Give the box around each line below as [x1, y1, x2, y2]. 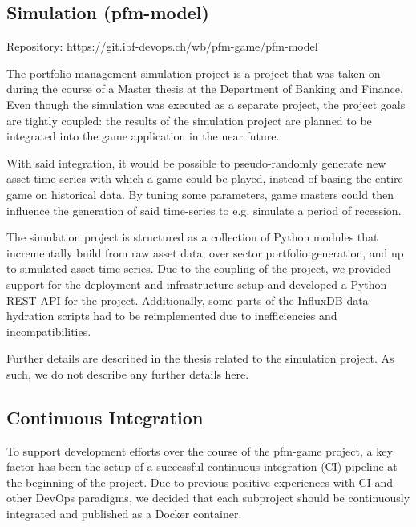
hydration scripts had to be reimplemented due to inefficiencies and [6, 307, 337, 324]
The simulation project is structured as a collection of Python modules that [6, 229, 378, 245]
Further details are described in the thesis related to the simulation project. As [6, 350, 394, 367]
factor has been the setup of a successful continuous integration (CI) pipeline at [6, 458, 398, 475]
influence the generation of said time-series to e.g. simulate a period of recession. [6, 201, 402, 218]
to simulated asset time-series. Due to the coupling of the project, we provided [6, 260, 391, 277]
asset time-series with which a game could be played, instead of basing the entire [6, 170, 403, 187]
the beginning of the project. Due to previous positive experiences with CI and [6, 473, 394, 490]
